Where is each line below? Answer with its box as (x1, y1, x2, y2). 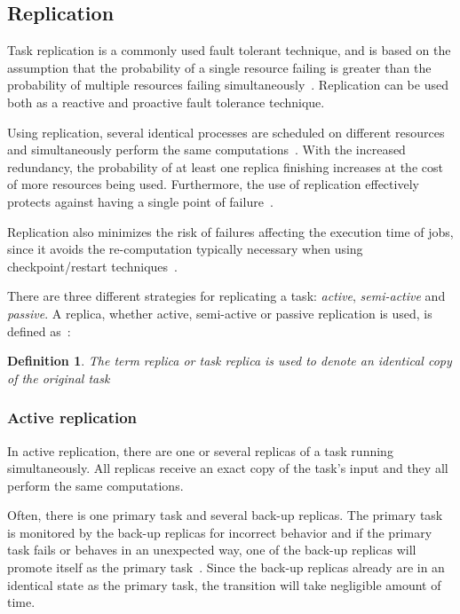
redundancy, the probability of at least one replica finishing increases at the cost (7, 157, 443, 176)
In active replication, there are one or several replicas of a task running (7, 441, 393, 460)
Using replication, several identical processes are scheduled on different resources (7, 122, 445, 141)
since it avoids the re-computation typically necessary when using (7, 240, 363, 258)
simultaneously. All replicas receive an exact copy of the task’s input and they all (7, 459, 448, 477)
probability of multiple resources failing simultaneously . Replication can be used (7, 75, 448, 94)
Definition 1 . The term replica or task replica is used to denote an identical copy (7, 351, 452, 370)
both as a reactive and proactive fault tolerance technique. (7, 92, 325, 111)
